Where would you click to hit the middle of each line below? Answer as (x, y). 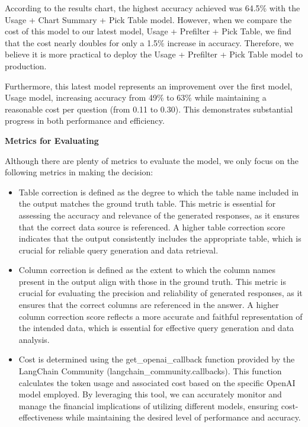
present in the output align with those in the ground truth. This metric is (153, 281)
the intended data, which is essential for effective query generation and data (156, 328)
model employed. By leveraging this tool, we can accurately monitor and (150, 394)
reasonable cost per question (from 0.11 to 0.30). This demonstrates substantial (149, 109)
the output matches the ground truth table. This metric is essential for (147, 203)
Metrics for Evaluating (52, 140)
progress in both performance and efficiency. (85, 121)
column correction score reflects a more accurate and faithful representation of (161, 316)
